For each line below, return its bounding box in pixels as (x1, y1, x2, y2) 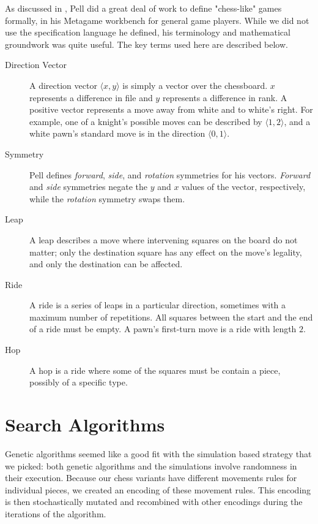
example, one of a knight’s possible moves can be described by (29, 115, 262, 127)
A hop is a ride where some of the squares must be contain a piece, (29, 363, 281, 376)
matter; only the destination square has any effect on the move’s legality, (29, 245, 302, 258)
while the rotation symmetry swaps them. (29, 192, 185, 205)
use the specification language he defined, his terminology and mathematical (5, 26, 290, 39)
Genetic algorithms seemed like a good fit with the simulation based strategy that (5, 447, 312, 460)
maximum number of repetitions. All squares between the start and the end (29, 310, 313, 323)
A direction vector (29, 78, 97, 91)
